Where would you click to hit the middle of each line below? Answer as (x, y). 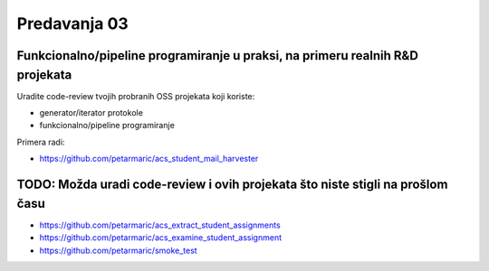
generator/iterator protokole (91, 113)
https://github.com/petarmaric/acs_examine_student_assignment (161, 238)
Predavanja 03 (72, 23)
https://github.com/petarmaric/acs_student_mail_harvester (149, 159)
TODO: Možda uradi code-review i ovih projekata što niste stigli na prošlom (232, 185)
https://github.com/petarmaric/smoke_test (119, 250)
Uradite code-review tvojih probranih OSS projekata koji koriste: (136, 96)
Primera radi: (41, 142)
